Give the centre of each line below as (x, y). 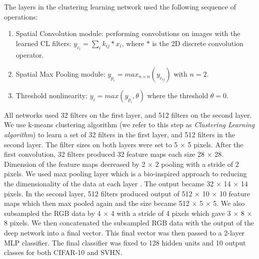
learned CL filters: (43, 43)
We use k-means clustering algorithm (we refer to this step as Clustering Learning (129, 124)
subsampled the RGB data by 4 (52, 213)
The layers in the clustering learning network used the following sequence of (120, 7)
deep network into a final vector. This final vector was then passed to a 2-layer (124, 232)
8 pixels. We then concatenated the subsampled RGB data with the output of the (129, 223)
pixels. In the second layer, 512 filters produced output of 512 (98, 193)
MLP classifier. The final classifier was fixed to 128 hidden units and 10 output (125, 242)
